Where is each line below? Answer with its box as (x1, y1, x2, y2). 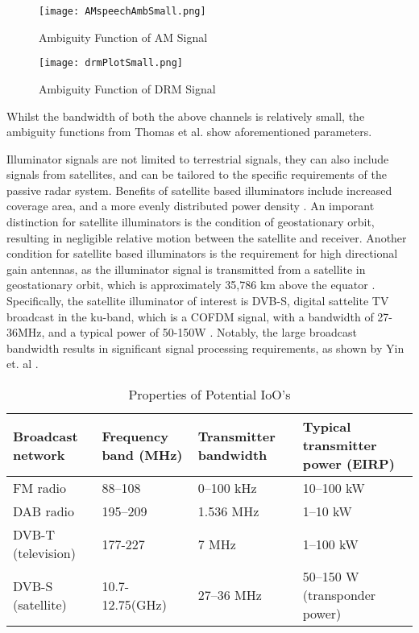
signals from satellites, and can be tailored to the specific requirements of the (6, 166, 387, 183)
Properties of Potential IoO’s (128, 385, 291, 403)
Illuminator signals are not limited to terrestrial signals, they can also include (6, 150, 389, 167)
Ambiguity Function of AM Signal (39, 28, 208, 45)
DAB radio (13, 502, 75, 520)
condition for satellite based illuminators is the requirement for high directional (6, 245, 398, 262)
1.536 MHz (197, 502, 259, 520)
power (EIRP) (302, 454, 395, 473)
